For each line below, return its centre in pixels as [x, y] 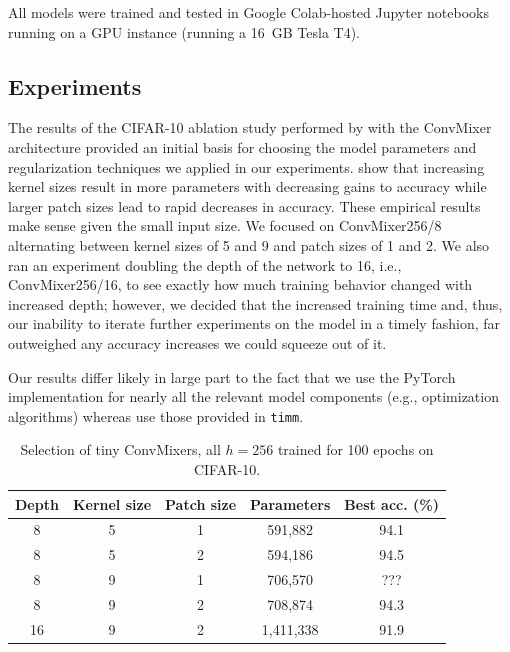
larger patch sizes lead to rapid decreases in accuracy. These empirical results [244, 205]
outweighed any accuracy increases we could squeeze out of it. [197, 342]
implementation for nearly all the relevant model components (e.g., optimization [253, 396]
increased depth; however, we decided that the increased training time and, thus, [255, 303]
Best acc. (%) [392, 503]
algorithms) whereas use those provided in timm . [156, 415]
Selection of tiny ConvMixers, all [120, 449]
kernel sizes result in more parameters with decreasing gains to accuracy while [247, 186]
